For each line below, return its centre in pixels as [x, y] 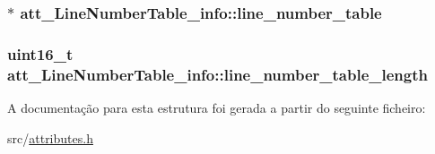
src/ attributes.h [50, 137]
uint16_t [40, 53]
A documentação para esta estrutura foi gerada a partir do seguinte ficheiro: [217, 107]
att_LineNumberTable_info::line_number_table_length [217, 74]
